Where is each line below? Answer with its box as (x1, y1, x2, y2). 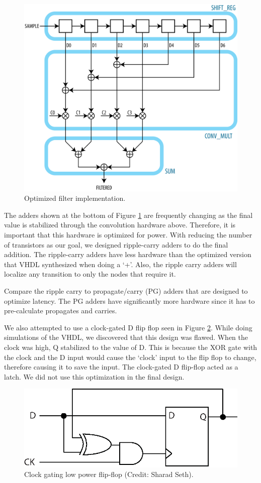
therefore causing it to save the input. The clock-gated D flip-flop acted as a (4, 361, 238, 372)
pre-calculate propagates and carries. (4, 305, 117, 316)
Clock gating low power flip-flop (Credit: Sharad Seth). (24, 469, 194, 479)
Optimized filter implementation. (24, 193, 126, 203)
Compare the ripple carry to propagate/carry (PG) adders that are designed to (4, 286, 248, 296)
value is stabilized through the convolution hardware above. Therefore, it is (4, 219, 236, 230)
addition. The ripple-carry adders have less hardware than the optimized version (4, 249, 251, 260)
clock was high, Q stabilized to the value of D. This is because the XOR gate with (4, 341, 257, 352)
